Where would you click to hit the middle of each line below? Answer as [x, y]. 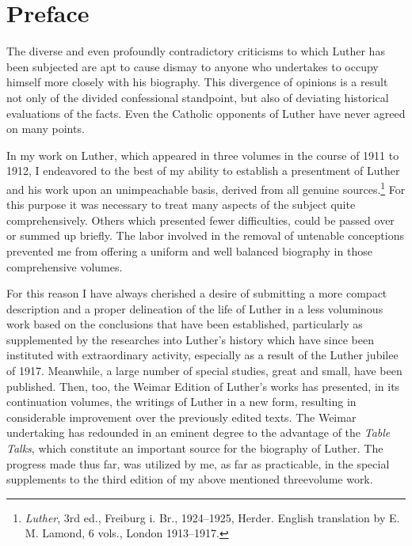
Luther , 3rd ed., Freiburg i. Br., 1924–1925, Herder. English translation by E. [212, 517]
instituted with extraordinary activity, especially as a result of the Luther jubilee [202, 355]
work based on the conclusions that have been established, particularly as [185, 324]
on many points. [46, 129]
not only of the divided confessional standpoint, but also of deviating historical [198, 97]
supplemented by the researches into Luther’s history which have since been [190, 339]
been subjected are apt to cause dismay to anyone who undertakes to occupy [193, 66]
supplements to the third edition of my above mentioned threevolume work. [190, 479]
